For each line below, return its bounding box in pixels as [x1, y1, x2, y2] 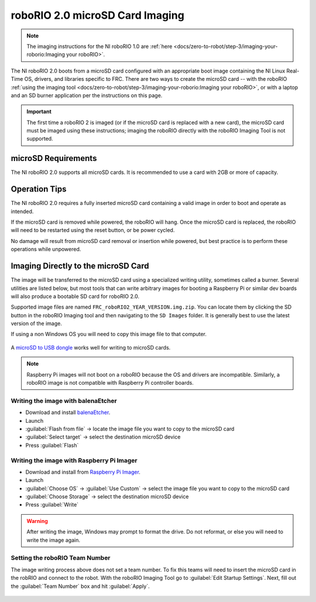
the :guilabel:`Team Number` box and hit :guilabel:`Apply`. [11, 583, 150, 590]
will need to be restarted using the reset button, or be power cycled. [11, 227, 175, 234]
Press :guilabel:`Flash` [25, 442, 79, 449]
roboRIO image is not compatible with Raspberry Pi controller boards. [26, 379, 194, 386]
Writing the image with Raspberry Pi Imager [11, 456, 138, 464]
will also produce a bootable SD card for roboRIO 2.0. [11, 293, 140, 300]
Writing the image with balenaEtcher [11, 396, 117, 405]
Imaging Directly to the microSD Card [11, 261, 149, 271]
